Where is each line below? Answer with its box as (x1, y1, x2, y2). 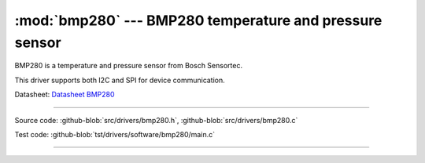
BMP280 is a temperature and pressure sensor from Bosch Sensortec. (14, 61, 243, 71)
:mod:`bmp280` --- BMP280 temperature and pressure (14, 12, 382, 29)
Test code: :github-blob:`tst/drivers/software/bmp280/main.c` (14, 129, 216, 139)
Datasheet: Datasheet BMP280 (14, 90, 115, 100)
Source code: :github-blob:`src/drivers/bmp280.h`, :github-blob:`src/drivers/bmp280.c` (14, 115, 298, 125)
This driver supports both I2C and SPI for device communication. (14, 75, 226, 85)
